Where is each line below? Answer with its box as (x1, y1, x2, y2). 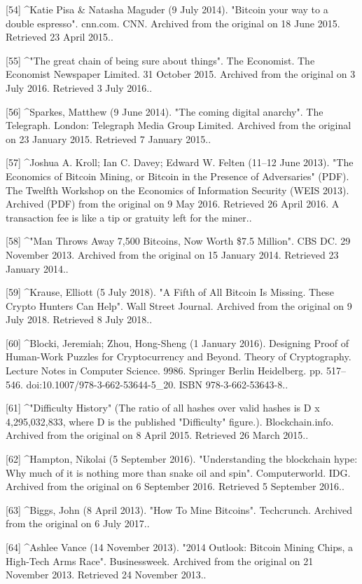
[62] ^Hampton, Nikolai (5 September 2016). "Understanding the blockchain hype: (6, 451, 358, 466)
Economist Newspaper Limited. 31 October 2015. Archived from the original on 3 (6, 67, 356, 81)
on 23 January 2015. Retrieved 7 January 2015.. (6, 131, 211, 146)
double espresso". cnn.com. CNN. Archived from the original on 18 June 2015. (6, 15, 340, 30)
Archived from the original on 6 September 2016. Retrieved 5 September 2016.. (6, 479, 344, 494)
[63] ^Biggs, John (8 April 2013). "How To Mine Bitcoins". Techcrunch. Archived (6, 502, 353, 517)
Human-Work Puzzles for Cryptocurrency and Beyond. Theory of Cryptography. (6, 349, 351, 364)
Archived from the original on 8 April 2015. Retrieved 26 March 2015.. (6, 428, 309, 442)
